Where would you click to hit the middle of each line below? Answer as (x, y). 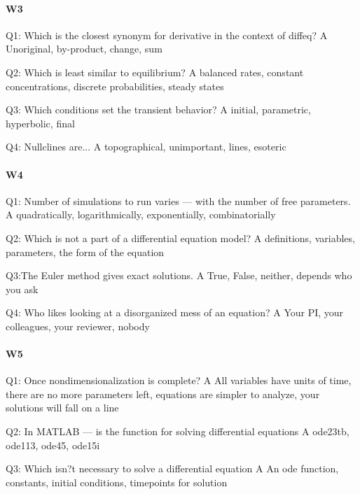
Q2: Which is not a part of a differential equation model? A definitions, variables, (180, 238)
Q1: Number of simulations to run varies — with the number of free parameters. (178, 200)
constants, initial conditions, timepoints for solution (117, 482)
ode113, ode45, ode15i (53, 445)
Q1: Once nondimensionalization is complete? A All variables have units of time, (179, 380)
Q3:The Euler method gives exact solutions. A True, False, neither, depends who (179, 275)
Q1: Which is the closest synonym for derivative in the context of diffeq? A (167, 35)
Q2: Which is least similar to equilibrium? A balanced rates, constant (155, 72)
